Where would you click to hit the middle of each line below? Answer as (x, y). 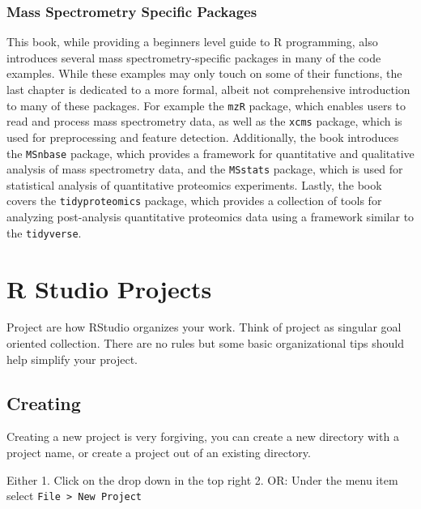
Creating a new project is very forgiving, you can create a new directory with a (203, 436)
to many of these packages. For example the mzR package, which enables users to (206, 105)
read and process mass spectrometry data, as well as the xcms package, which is (204, 121)
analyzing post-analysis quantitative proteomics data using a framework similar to (210, 217)
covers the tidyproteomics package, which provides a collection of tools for (194, 201)
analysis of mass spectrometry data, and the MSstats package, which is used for (205, 169)
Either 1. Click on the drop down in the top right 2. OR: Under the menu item (202, 479)
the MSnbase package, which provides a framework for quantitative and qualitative (210, 153)
